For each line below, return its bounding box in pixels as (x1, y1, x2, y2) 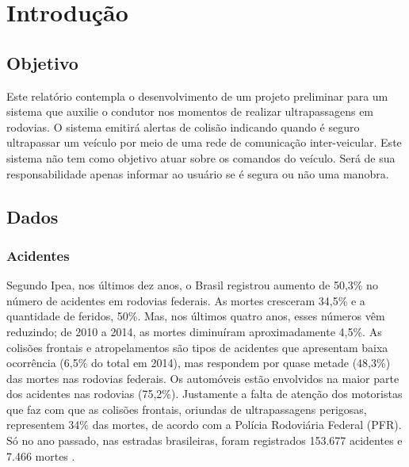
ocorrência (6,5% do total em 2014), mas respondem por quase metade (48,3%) (6, 354, 391, 371)
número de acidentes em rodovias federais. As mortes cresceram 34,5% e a (6, 292, 365, 308)
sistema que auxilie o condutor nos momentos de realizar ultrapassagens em (6, 103, 374, 120)
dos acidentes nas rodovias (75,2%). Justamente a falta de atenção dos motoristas (6, 385, 403, 402)
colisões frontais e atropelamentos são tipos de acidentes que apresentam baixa (6, 339, 388, 355)
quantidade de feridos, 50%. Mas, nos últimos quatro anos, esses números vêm (6, 308, 385, 324)
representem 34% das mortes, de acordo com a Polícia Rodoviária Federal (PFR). (6, 416, 402, 433)
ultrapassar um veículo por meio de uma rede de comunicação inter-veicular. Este (6, 134, 402, 151)
